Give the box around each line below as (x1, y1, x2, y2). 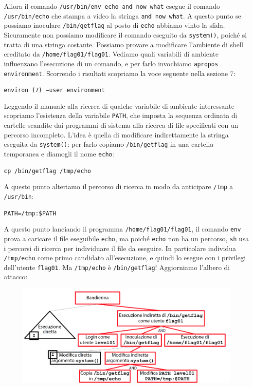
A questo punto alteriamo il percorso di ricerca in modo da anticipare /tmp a (4, 181, 233, 192)
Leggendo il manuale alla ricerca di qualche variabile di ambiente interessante (4, 100, 235, 111)
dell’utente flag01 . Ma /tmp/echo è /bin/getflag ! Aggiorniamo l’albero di (4, 262, 230, 272)
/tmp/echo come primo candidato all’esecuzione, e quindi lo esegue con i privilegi (4, 252, 246, 263)
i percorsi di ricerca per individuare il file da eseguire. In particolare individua (4, 243, 236, 253)
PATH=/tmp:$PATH (4, 210, 56, 217)
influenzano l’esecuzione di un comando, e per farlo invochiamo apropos (4, 58, 218, 68)
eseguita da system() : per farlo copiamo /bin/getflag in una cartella (4, 139, 214, 149)
